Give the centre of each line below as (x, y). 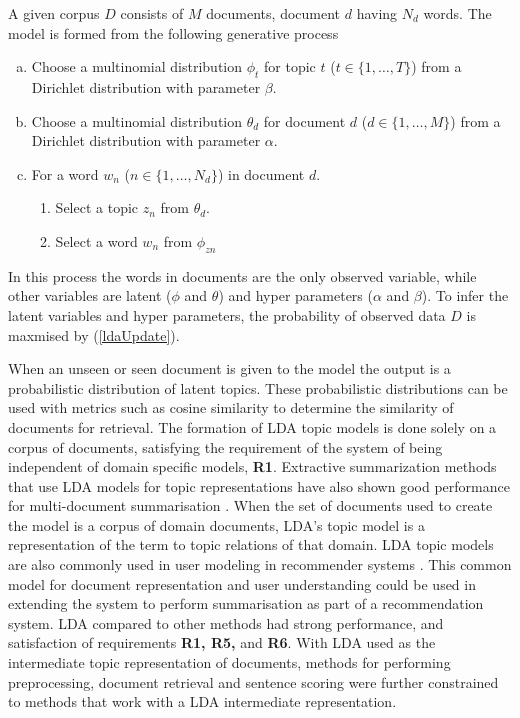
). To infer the (465, 295)
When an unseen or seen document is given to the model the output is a (229, 368)
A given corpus (54, 13)
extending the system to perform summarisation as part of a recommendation (246, 603)
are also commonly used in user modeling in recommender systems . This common (260, 564)
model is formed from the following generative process (173, 32)
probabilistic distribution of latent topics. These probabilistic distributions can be (258, 387)
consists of (152, 13)
